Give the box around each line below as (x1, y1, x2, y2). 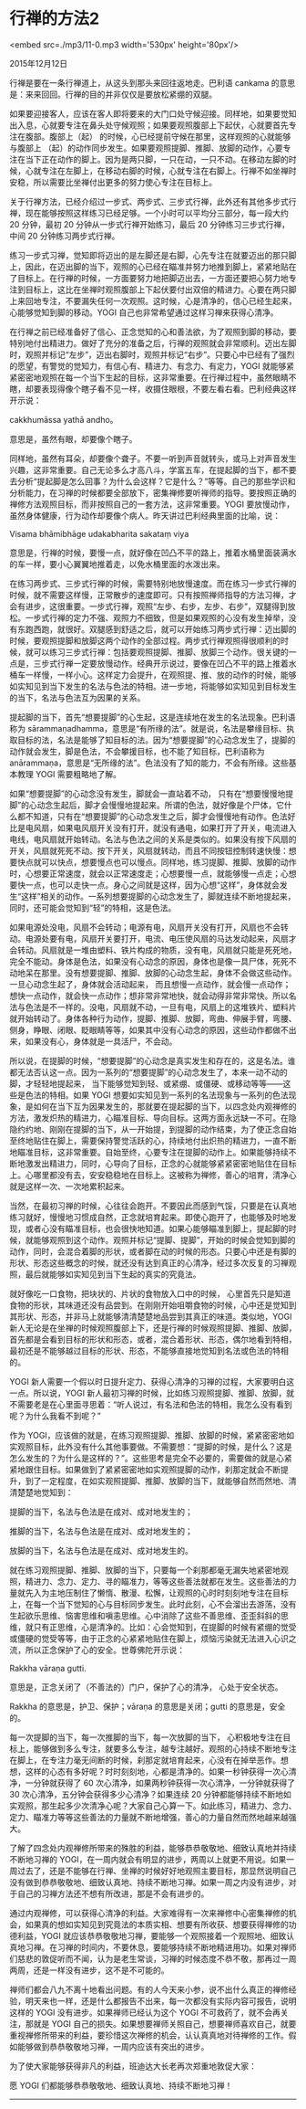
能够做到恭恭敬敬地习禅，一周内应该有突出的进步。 (16, 2040, 209, 2051)
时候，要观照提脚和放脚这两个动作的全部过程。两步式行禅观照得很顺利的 (9, 635, 280, 646)
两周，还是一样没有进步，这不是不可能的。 (9, 1965, 169, 1976)
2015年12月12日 (9, 58, 68, 69)
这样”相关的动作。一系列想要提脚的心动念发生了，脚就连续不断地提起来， (21, 891, 296, 902)
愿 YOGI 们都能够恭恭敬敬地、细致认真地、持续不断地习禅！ (9, 2080, 233, 2091)
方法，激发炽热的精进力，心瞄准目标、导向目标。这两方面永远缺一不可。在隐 (9, 1112, 297, 1123)
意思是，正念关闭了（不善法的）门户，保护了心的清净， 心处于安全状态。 (9, 1682, 283, 1692)
